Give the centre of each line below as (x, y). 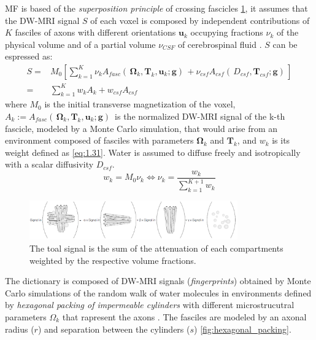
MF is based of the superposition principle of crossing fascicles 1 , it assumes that (156, 8)
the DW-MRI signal (42, 20)
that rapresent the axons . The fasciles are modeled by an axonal (184, 316)
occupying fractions (227, 32)
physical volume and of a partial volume (80, 44)
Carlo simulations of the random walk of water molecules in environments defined (158, 292)
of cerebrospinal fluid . (220, 44)
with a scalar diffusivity (49, 164)
